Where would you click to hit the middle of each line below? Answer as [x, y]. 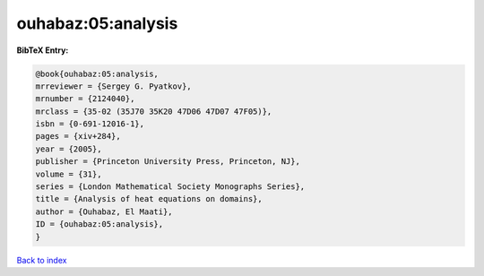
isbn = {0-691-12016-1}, [90, 124]
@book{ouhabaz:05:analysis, [97, 73]
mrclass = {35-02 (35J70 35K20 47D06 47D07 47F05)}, [154, 111]
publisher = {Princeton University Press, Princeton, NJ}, [168, 162]
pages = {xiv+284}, [78, 136]
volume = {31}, [69, 174]
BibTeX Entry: [43, 50]
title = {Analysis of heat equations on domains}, [149, 199]
